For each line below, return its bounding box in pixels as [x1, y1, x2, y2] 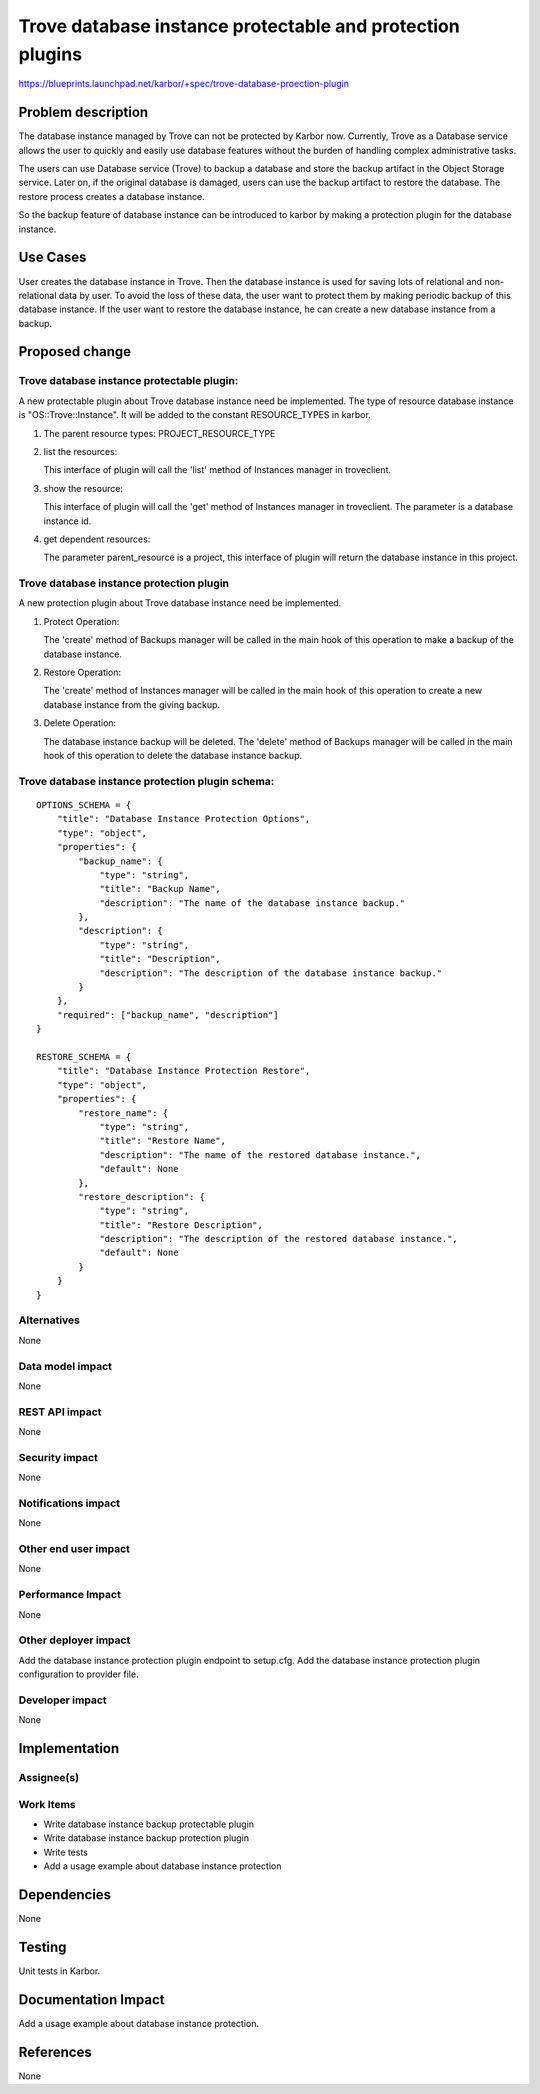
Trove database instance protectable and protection [18, 15, 460, 37]
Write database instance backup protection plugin [43, 1832, 250, 1844]
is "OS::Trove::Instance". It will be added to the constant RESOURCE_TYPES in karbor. [18, 409, 372, 421]
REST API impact [18, 1405, 102, 1419]
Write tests [43, 1846, 89, 1858]
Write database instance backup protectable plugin [43, 1818, 255, 1830]
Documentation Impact [18, 1991, 165, 2008]
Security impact [18, 1450, 99, 1464]
